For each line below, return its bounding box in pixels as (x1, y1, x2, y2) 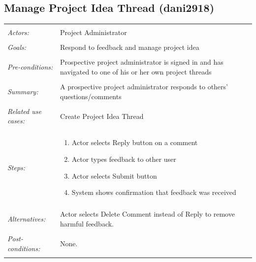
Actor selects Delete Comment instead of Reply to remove (60, 209, 235, 219)
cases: (7, 115, 25, 126)
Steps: (7, 162, 26, 172)
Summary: (7, 86, 38, 96)
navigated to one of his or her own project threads (60, 66, 212, 76)
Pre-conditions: (7, 62, 53, 72)
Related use (7, 106, 41, 116)
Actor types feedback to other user (71, 154, 176, 164)
